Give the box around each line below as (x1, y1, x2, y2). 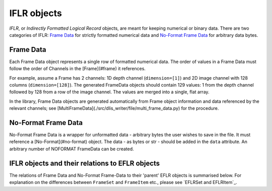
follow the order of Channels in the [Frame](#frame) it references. (9, 66, 146, 72)
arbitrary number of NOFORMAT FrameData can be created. (9, 146, 134, 152)
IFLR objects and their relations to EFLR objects (9, 159, 160, 167)
